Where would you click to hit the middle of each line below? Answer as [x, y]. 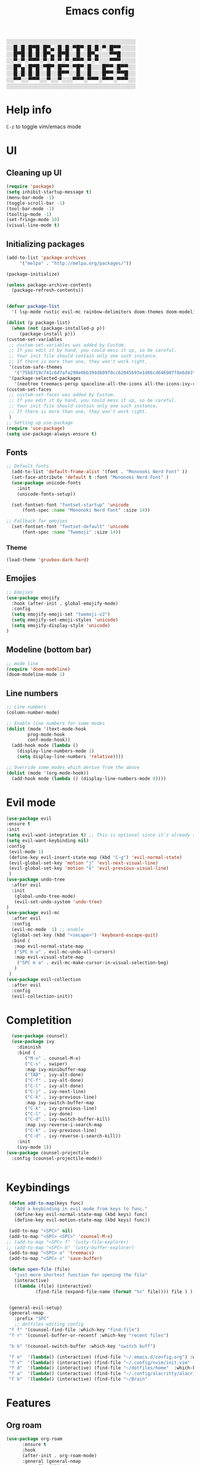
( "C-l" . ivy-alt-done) [54, 1086]
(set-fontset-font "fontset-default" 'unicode [70, 527]
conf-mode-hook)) [49, 740]
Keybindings [38, 1187]
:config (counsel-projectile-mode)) [57, 1158]
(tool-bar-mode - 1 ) [30, 209]
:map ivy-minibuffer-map [55, 1069]
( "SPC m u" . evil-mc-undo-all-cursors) [65, 952]
